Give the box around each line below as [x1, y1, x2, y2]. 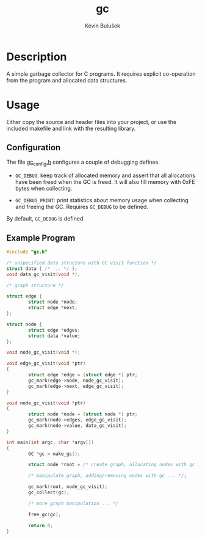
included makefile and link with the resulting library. [6, 125, 136, 132]
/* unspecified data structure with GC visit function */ [6, 260, 157, 266]
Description [6, 49, 67, 64]
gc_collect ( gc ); [28, 489, 70, 496]
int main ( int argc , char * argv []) [6, 439, 95, 445]
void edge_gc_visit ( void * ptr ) [6, 360, 86, 367]
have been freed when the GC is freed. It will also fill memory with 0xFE [15, 178, 195, 186]
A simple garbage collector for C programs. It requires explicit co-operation [6, 70, 196, 78]
